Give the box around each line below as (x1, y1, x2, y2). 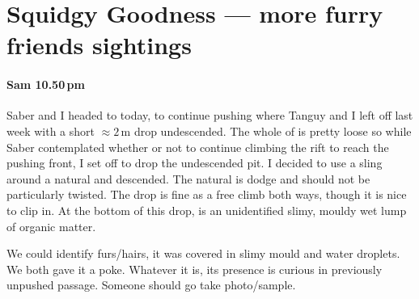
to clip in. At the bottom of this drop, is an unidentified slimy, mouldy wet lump (6, 201, 407, 218)
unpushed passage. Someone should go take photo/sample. (6, 276, 296, 293)
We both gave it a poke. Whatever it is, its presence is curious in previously (6, 260, 383, 277)
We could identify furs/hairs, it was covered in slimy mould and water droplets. (6, 245, 400, 262)
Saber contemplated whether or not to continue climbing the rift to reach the (6, 138, 389, 155)
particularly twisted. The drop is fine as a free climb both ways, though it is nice (6, 186, 407, 203)
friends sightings (6, 28, 192, 61)
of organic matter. (6, 217, 96, 234)
